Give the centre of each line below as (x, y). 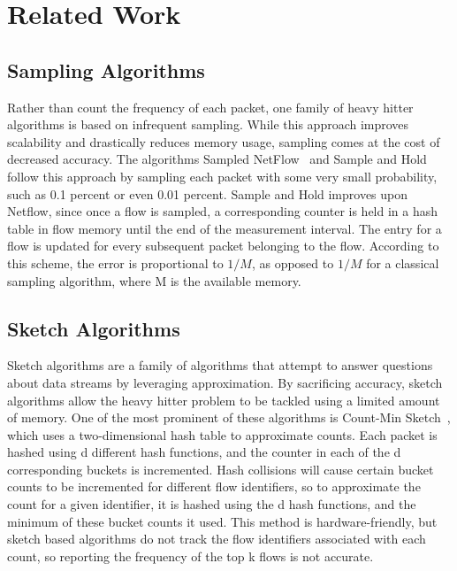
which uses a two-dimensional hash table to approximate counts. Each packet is (222, 434)
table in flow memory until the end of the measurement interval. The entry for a (225, 228)
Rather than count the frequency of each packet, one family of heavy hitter (210, 107)
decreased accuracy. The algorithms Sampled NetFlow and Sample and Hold (217, 159)
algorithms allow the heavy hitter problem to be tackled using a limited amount (224, 400)
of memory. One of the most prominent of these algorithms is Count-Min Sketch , (229, 417)
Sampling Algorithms (106, 69)
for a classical (403, 262)
